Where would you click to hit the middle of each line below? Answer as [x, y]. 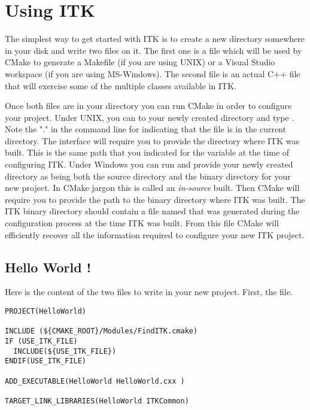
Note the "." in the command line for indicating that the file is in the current [145, 129]
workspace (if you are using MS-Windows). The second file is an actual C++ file [153, 73]
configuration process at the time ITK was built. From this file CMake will [142, 223]
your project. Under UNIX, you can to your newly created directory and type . [150, 117]
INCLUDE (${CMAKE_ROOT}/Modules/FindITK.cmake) [101, 331]
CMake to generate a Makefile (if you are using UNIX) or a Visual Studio [140, 62]
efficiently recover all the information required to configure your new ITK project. [155, 234]
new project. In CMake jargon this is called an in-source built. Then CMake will [152, 188]
